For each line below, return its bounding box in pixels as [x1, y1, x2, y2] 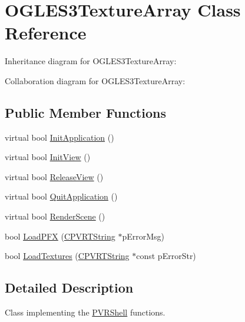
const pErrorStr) [136, 250, 196, 262]
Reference [5, 21, 87, 45]
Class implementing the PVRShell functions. [5, 306, 165, 318]
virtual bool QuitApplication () [5, 190, 118, 203]
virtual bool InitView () [5, 151, 91, 163]
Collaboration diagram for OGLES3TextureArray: [5, 74, 186, 87]
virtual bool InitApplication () [5, 131, 114, 143]
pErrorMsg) [122, 230, 165, 242]
